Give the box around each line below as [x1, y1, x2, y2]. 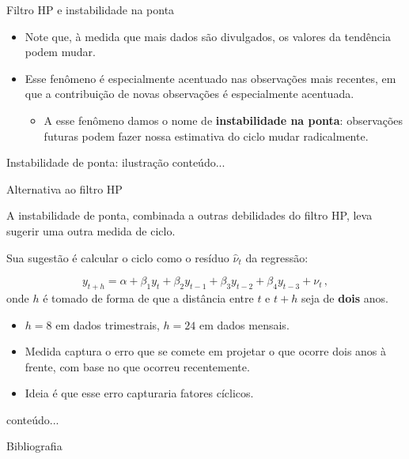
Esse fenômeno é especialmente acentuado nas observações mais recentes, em [25, 70, 396, 86]
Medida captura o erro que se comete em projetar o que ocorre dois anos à [25, 343, 387, 359]
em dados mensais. [199, 316, 290, 333]
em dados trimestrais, [55, 316, 160, 333]
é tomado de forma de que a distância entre [43, 289, 254, 306]
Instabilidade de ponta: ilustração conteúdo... [6, 154, 225, 171]
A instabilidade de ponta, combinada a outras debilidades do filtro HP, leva [6, 207, 373, 224]
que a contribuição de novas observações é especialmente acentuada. [25, 85, 354, 102]
